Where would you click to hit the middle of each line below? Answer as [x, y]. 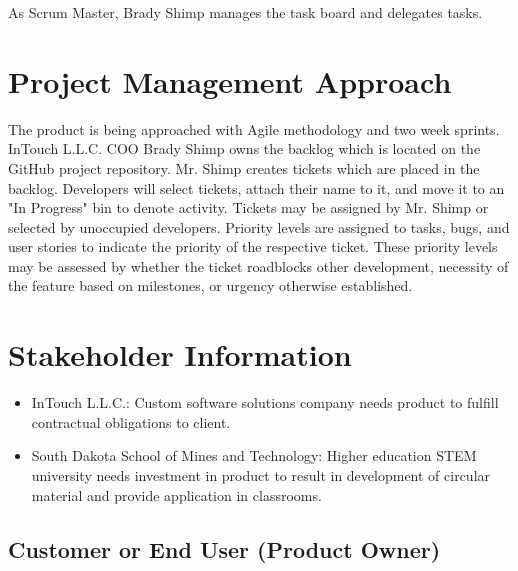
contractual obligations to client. [131, 421]
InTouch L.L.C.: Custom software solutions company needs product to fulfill [265, 402]
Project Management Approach [230, 80]
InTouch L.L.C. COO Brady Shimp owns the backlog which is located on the [244, 148]
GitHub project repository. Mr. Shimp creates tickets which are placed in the [244, 167]
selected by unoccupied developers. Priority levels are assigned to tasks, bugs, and [259, 226]
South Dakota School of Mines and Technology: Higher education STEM [254, 455]
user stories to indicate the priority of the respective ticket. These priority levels [253, 246]
